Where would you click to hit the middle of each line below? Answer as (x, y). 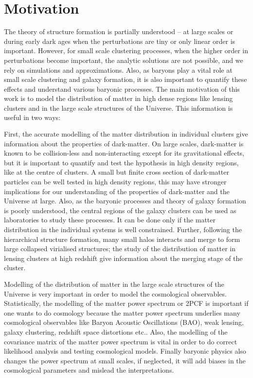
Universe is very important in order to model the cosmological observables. (115, 293)
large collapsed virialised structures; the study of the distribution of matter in (120, 249)
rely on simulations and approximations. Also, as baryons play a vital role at (118, 70)
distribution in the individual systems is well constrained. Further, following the (123, 229)
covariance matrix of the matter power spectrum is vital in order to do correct (121, 341)
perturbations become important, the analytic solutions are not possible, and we (124, 60)
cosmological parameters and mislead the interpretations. (89, 370)
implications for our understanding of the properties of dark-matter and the (117, 191)
